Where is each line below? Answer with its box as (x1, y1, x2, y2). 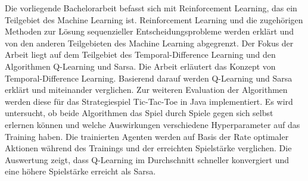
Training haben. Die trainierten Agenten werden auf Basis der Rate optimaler (5, 130, 289, 142)
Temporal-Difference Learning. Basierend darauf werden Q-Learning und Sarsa (5, 71, 293, 84)
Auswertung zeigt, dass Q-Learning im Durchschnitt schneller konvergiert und (5, 153, 290, 166)
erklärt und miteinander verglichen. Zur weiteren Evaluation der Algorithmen (5, 83, 288, 96)
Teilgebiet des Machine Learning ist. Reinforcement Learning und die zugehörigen (5, 13, 303, 26)
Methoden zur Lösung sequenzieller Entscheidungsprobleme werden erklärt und (5, 25, 294, 38)
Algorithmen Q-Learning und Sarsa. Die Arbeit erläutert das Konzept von (5, 60, 276, 72)
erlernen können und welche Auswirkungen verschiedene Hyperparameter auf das (5, 118, 300, 130)
